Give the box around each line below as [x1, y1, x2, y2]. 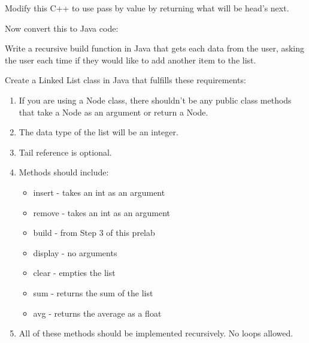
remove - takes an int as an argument [33, 206, 171, 218]
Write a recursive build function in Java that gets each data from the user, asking [5, 42, 305, 54]
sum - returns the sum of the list [33, 286, 153, 299]
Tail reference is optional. [19, 145, 112, 158]
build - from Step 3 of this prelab [33, 226, 155, 239]
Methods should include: [19, 166, 109, 178]
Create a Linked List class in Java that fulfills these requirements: [5, 74, 246, 86]
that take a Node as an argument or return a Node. [19, 105, 208, 118]
